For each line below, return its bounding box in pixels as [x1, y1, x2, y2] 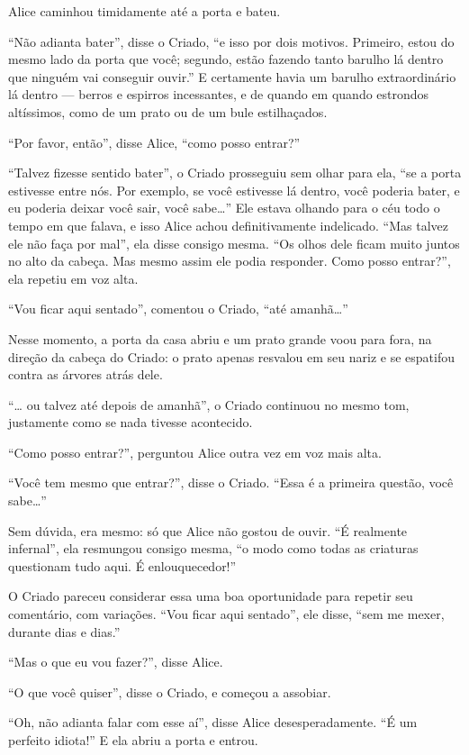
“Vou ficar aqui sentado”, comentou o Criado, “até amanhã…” [8, 299, 348, 318]
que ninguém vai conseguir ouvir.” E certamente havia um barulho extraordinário [8, 67, 456, 86]
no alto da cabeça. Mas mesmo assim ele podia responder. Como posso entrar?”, [8, 251, 451, 270]
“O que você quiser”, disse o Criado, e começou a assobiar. [8, 682, 331, 701]
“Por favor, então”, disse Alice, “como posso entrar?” [8, 132, 301, 151]
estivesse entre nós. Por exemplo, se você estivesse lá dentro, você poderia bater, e [8, 180, 460, 199]
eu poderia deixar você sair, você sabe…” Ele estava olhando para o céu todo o [8, 198, 440, 217]
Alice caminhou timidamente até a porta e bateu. [8, 2, 281, 20]
